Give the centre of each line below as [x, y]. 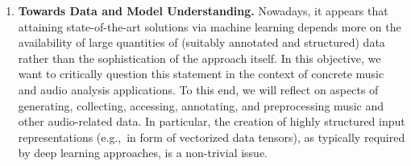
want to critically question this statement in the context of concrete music [201, 74]
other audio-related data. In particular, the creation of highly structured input [212, 121]
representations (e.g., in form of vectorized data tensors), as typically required [212, 137]
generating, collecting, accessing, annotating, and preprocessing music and [201, 105]
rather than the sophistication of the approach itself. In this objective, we [199, 58]
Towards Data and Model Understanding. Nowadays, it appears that [203, 10]
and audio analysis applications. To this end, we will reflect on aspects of [198, 89]
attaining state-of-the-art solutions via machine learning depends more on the [210, 26]
